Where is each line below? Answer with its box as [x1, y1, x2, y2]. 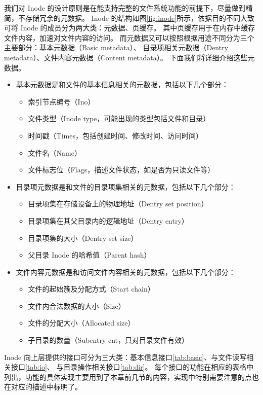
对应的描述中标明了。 [11, 381, 82, 392]
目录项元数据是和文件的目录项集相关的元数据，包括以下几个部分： [16, 181, 236, 192]
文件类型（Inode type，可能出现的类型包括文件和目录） [28, 113, 210, 124]
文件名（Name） [28, 147, 81, 158]
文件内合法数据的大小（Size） [28, 300, 125, 311]
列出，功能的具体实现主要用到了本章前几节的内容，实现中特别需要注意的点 [4, 371, 252, 382]
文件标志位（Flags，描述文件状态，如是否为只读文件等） [28, 164, 215, 175]
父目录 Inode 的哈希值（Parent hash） [28, 249, 151, 260]
